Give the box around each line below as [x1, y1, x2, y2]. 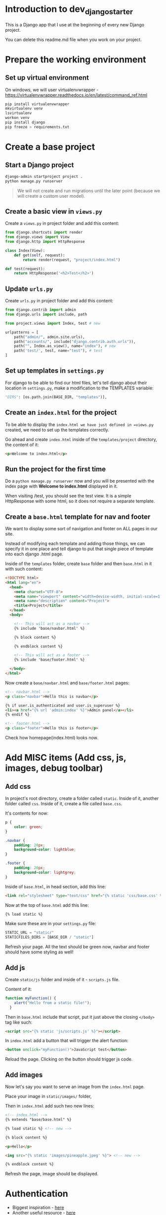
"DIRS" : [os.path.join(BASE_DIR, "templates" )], [5, 394, 107, 399]
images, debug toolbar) [5, 763, 103, 774]
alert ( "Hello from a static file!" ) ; [14, 1000, 92, 1005]
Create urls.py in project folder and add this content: [5, 298, 114, 304]
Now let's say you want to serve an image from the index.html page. [5, 1084, 145, 1090]
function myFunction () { [5, 995, 56, 1000]
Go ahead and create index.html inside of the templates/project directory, [5, 436, 157, 442]
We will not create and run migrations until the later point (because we [17, 187, 161, 194]
